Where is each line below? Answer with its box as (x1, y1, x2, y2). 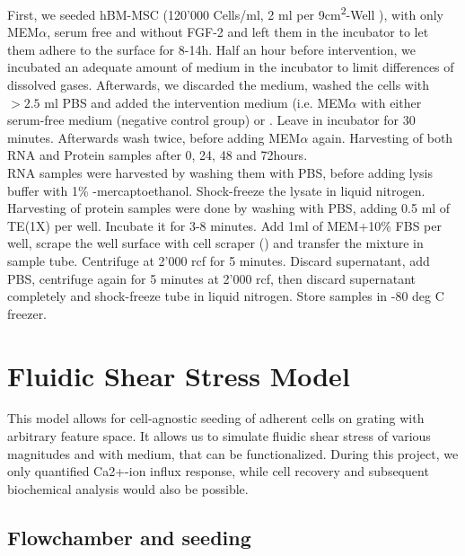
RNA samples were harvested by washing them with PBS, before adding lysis (7, 163, 434, 181)
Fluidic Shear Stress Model (7, 357, 350, 393)
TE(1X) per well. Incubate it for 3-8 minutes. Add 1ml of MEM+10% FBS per (7, 216, 442, 234)
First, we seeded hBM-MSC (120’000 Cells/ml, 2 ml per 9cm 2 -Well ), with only (7, 3, 444, 23)
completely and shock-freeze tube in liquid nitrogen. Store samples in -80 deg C (7, 287, 444, 305)
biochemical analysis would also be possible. (7, 479, 249, 498)
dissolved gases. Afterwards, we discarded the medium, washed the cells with (7, 75, 430, 94)
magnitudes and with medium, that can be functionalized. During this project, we (7, 444, 459, 463)
